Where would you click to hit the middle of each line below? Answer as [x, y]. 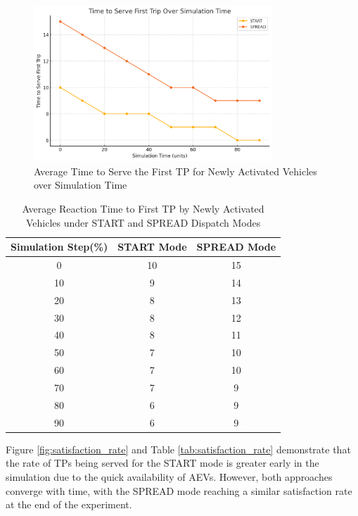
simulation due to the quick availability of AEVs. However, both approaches [169, 476]
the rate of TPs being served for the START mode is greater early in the [162, 463]
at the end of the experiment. [69, 504]
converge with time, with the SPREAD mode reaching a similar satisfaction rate [179, 490]
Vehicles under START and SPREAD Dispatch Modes [143, 222]
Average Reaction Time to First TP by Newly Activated [143, 209]
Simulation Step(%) [59, 247]
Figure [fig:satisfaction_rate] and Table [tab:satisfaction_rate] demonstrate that [178, 449]
